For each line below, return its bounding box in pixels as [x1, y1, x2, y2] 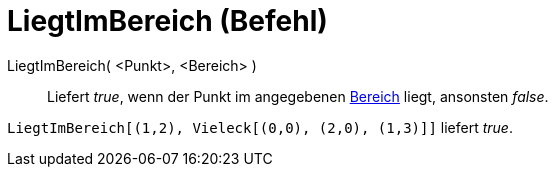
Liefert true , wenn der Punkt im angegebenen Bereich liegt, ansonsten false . [47, 87, 549, 105]
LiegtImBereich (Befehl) [7, 4, 328, 38]
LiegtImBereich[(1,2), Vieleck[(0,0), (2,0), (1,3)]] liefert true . [7, 118, 513, 136]
